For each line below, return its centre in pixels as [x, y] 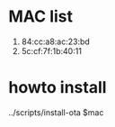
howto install [57, 88]
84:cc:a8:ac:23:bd [56, 41]
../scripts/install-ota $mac [56, 112]
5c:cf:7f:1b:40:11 [52, 50]
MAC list [41, 17]
